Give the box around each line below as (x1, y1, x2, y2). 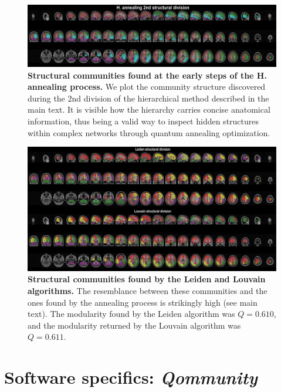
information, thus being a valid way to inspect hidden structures (28, 114, 259, 127)
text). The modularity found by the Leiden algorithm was (28, 307, 235, 320)
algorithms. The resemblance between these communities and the (28, 284, 268, 296)
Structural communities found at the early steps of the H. (28, 69, 267, 81)
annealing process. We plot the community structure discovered (28, 80, 266, 93)
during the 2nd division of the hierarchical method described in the (28, 92, 269, 104)
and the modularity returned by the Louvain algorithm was (28, 319, 241, 331)
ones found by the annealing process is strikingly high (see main (28, 296, 258, 308)
